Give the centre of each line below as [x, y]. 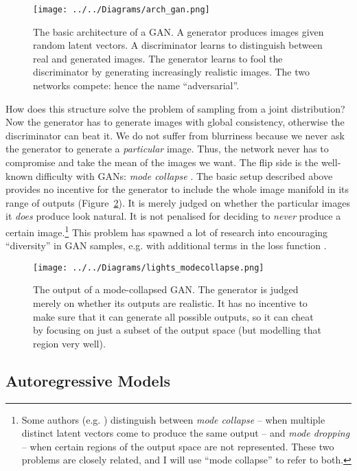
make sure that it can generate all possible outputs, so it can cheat [173, 316]
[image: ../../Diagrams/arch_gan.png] [122, 10]
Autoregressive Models [88, 380]
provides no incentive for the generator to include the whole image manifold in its [177, 189]
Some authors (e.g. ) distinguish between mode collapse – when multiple [173, 419]
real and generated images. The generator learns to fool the [158, 58]
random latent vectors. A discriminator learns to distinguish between [178, 45]
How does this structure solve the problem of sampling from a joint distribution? [175, 108]
